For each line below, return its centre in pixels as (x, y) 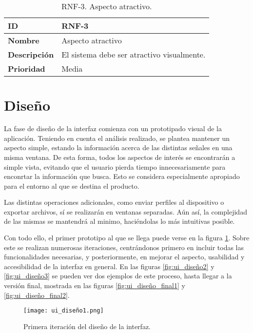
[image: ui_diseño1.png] (64, 311)
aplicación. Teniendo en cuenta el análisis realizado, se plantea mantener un (117, 138)
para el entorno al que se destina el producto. (72, 186)
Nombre (24, 40)
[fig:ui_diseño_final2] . (37, 295)
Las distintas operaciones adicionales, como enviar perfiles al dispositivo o (114, 202)
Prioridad (27, 69)
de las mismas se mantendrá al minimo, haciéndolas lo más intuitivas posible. (119, 221)
